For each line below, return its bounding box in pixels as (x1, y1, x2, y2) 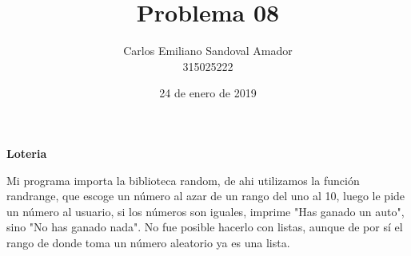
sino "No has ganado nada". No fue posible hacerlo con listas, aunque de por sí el (6, 219, 403, 235)
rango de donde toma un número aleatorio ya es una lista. (6, 234, 290, 250)
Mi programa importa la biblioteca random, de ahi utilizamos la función (6, 171, 360, 188)
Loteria (6, 144, 47, 161)
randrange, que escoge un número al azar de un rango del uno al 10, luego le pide (6, 187, 405, 204)
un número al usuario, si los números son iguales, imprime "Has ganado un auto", (6, 203, 405, 219)
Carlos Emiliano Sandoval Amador (123, 42, 293, 59)
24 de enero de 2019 (159, 85, 257, 101)
